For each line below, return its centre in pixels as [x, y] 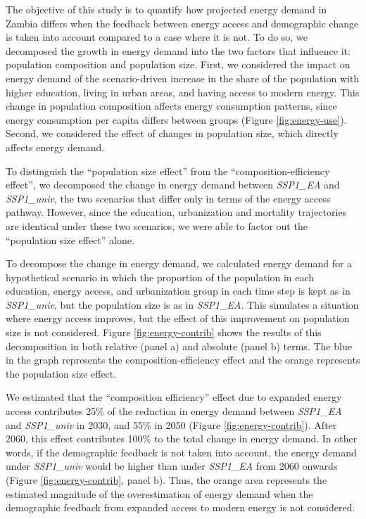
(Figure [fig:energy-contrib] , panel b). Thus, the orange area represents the [166, 480]
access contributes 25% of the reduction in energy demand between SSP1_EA [174, 411]
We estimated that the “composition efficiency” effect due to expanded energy [174, 397]
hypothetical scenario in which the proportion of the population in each [160, 277]
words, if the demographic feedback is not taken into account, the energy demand [181, 452]
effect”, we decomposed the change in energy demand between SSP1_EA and [173, 185]
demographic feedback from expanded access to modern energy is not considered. [181, 507]
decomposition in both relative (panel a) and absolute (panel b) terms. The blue [179, 346]
